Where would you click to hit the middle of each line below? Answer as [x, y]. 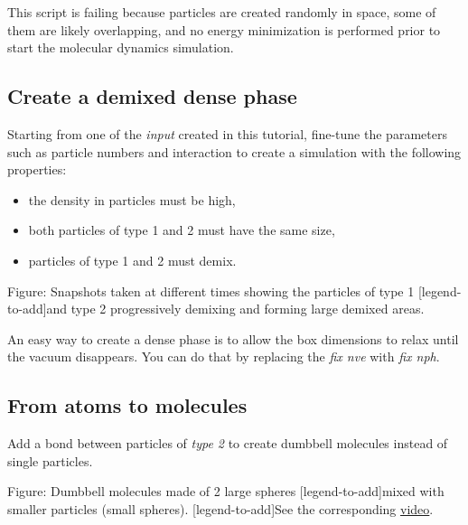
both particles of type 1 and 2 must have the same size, [182, 230]
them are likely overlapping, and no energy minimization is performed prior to [224, 29]
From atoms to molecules [127, 405]
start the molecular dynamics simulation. [121, 47]
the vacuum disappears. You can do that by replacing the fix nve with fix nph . [224, 356]
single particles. [50, 460]
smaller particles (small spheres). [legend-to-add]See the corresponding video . [220, 508]
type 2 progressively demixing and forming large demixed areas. [248, 309]
